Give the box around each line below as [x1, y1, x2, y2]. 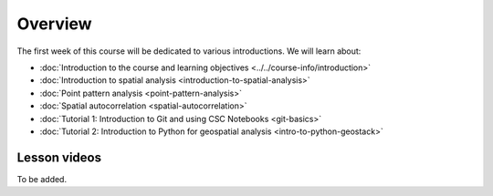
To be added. [16, 173, 68, 184]
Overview [16, 14, 92, 34]
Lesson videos [16, 150, 102, 165]
